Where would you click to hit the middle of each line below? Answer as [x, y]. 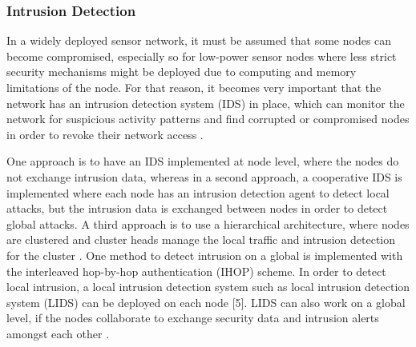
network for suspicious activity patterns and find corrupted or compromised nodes [208, 119]
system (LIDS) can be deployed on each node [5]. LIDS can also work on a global [206, 302]
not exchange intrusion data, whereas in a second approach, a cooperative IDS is [204, 176]
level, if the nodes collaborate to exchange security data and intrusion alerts [193, 318]
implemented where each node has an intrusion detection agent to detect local [198, 192]
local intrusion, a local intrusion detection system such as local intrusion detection [208, 287]
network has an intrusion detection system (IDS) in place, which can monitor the [206, 103]
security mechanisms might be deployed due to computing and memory [182, 72]
